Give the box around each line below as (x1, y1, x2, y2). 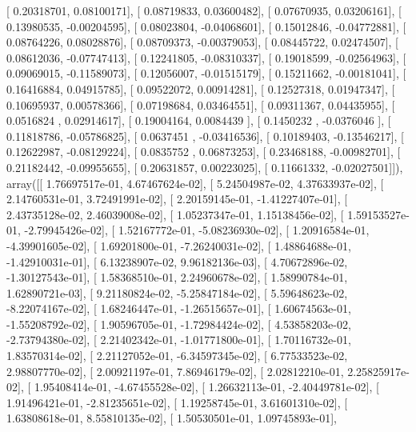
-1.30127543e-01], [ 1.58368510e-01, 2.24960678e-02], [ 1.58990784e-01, (6, 269, 348, 286)
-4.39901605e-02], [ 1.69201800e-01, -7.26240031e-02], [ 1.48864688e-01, (6, 237, 351, 254)
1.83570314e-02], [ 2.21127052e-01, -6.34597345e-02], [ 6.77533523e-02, (6, 347, 348, 364)
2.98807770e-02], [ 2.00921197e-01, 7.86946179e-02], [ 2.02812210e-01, (6, 362, 344, 379)
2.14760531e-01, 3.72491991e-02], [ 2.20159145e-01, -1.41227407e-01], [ (6, 190, 348, 207)
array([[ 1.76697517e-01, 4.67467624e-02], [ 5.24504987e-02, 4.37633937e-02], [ (6, 174, 384, 191)
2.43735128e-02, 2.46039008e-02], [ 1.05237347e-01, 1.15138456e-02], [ (6, 206, 344, 222)
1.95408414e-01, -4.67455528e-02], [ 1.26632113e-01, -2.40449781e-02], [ (34, 378, 379, 395)
